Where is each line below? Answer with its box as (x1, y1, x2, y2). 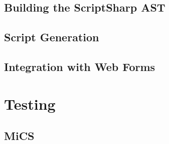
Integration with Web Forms (4, 58, 155, 74)
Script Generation (4, 29, 99, 45)
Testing (4, 93, 56, 114)
